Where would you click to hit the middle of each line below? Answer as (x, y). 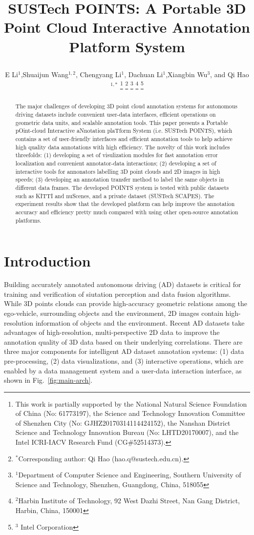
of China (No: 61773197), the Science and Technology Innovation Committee (130, 413)
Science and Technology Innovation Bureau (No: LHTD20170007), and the (127, 432)
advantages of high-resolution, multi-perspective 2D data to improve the (112, 332)
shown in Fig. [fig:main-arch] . (48, 380)
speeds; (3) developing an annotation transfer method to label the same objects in (120, 179)
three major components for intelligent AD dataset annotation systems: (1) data (124, 351)
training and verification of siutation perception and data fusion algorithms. (117, 294)
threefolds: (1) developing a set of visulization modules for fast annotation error (116, 155)
